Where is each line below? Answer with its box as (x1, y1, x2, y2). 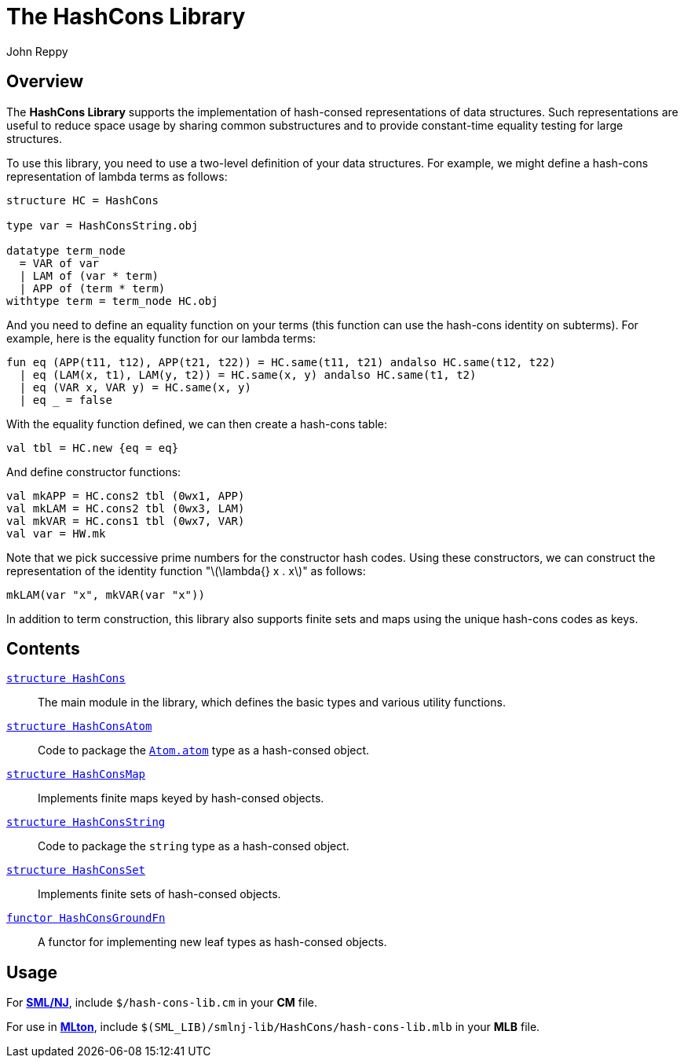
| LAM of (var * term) (19, 269, 159, 282)
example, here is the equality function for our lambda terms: (6, 331, 316, 345)
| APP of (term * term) (19, 281, 166, 295)
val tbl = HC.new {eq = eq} (6, 441, 179, 454)
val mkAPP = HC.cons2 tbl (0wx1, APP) (6, 489, 245, 502)
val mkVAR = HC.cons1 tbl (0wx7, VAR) (6, 514, 245, 527)
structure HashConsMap (6, 768, 146, 781)
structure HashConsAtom (6, 720, 152, 733)
